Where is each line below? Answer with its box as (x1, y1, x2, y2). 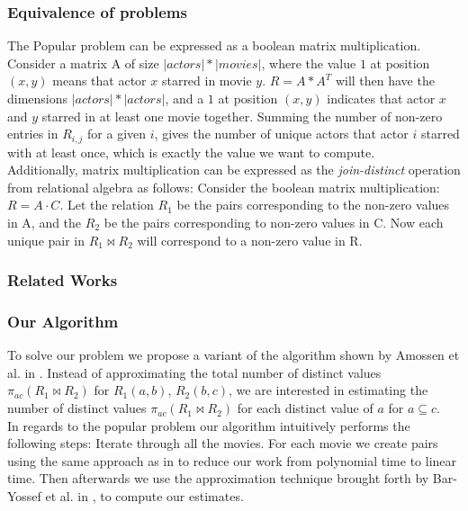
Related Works (7, 269, 118, 291)
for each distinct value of (237, 399, 373, 417)
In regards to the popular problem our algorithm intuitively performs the (7, 416, 410, 435)
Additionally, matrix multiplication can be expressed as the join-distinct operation (7, 160, 461, 179)
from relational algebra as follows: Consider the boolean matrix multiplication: (7, 177, 440, 196)
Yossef (7, 487, 41, 506)
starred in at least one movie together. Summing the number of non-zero (41, 106, 443, 125)
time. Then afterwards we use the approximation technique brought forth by (7, 469, 429, 488)
